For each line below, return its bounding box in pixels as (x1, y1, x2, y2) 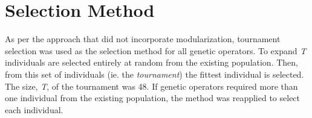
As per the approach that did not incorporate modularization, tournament (5, 33, 281, 45)
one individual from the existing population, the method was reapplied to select (5, 92, 301, 104)
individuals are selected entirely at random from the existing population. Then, (5, 56, 298, 69)
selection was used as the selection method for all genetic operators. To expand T (5, 44, 307, 57)
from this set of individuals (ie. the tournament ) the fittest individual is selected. (5, 67, 304, 80)
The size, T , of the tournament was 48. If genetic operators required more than (5, 79, 298, 92)
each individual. (5, 103, 63, 116)
